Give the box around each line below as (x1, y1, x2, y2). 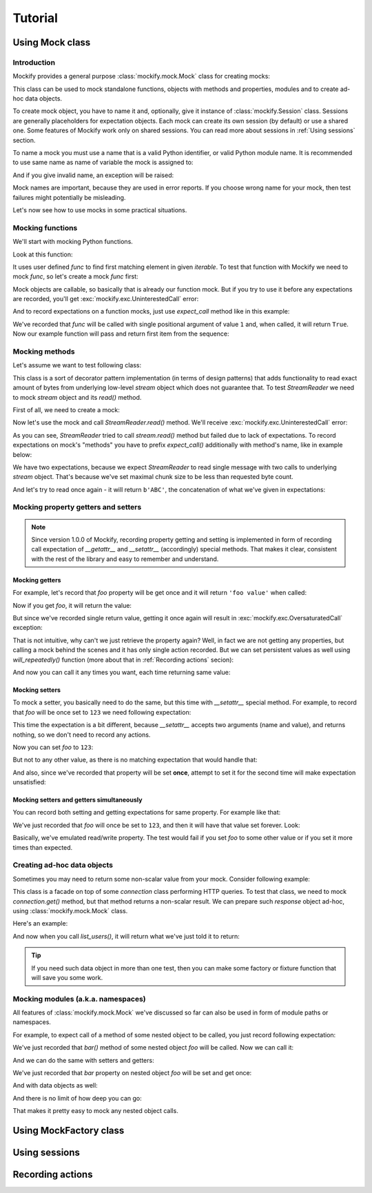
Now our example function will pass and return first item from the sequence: (12, 329, 229, 338)
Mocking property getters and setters (12, 502, 142, 512)
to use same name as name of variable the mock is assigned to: (12, 159, 194, 167)
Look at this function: (12, 250, 73, 258)
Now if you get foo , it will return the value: (12, 601, 132, 609)
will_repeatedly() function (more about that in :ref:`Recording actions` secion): (12, 655, 234, 664)
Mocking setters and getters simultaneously (12, 796, 143, 804)
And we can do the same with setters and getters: (12, 1056, 154, 1064)
